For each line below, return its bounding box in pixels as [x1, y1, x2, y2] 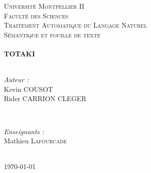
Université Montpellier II [4, 1, 84, 11]
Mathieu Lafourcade [4, 136, 67, 146]
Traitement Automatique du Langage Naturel [4, 20, 147, 30]
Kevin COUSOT [4, 84, 53, 94]
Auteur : [4, 74, 29, 85]
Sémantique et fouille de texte [4, 29, 101, 39]
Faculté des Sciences [4, 10, 68, 20]
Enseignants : [4, 126, 44, 136]
